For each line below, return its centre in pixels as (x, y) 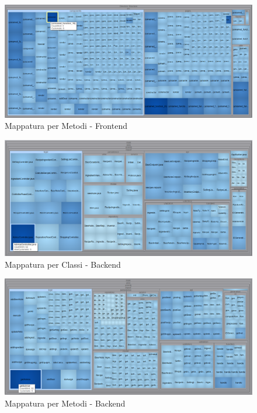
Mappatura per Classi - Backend (63, 264)
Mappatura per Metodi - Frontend (66, 126)
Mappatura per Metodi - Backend (65, 403)
